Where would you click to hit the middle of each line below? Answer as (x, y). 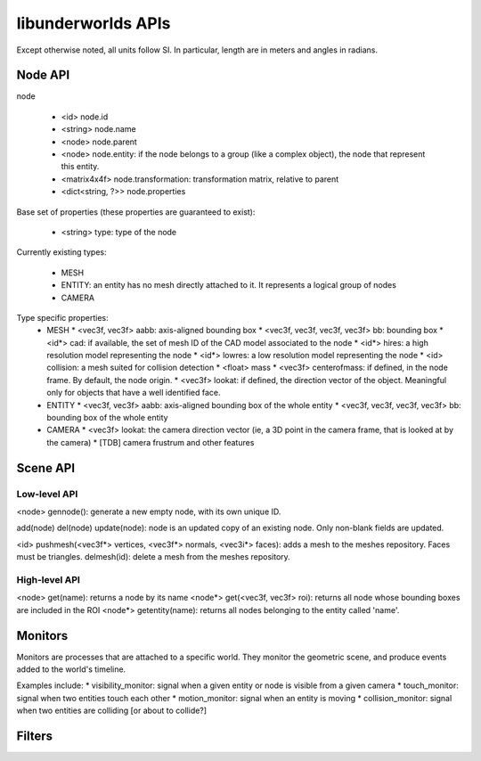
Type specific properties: (62, 317)
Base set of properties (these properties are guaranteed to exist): (136, 212)
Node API (43, 75)
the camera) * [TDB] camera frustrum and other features (151, 442)
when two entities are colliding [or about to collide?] (112, 711)
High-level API (48, 579)
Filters (35, 736)
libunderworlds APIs (94, 23)
